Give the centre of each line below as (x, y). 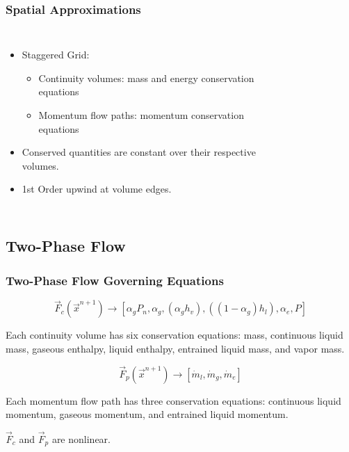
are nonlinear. (81, 439)
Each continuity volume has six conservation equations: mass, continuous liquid (174, 335)
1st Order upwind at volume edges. (97, 189)
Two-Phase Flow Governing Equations (115, 280)
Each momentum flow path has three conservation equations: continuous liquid (173, 400)
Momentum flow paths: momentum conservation (141, 115)
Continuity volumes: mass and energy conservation (146, 78)
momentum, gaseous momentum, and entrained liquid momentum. (147, 414)
